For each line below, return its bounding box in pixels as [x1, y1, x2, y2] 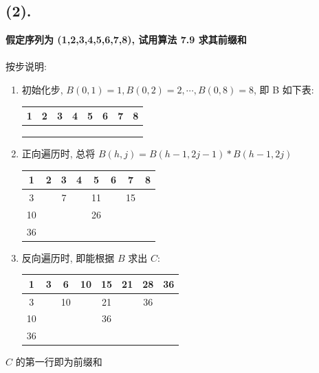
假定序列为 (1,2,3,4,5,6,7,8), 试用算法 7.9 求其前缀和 [5, 32, 247, 47]
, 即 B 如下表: [253, 82, 314, 96]
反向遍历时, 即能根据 [21, 250, 115, 264]
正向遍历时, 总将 [21, 146, 96, 160]
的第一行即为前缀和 [15, 354, 102, 369]
